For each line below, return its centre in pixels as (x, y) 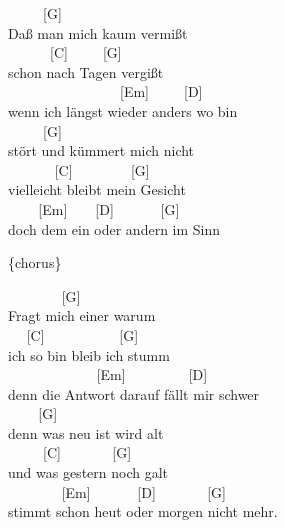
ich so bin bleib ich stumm (89, 354)
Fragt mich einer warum (82, 315)
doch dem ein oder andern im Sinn (114, 228)
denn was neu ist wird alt (86, 432)
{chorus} (35, 262)
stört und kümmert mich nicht (101, 150)
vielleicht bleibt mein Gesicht (97, 189)
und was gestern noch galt (88, 472)
